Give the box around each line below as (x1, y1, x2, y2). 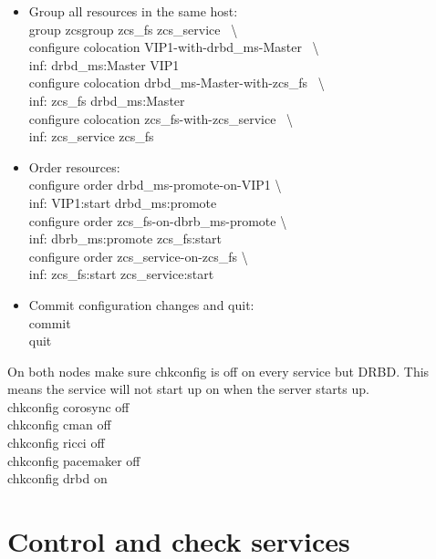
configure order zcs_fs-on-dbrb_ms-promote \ (28, 211, 287, 230)
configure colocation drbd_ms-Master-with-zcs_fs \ (28, 73, 325, 92)
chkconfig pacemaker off (7, 450, 140, 470)
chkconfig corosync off (7, 397, 130, 416)
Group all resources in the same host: (28, 2, 238, 20)
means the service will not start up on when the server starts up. (7, 379, 369, 399)
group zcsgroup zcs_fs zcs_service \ (28, 19, 238, 38)
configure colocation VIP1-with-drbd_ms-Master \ (28, 37, 319, 57)
